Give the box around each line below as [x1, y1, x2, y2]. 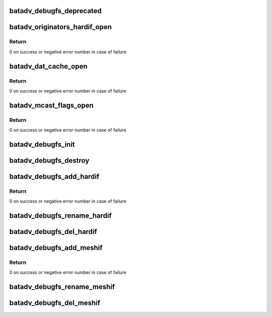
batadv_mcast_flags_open [9, 101, 94, 109]
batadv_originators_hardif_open [9, 23, 112, 31]
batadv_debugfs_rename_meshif [9, 283, 115, 291]
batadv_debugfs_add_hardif [9, 172, 100, 181]
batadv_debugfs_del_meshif [9, 299, 101, 307]
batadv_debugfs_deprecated [9, 7, 102, 15]
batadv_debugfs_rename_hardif [9, 212, 112, 220]
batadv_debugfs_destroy [9, 156, 90, 165]
